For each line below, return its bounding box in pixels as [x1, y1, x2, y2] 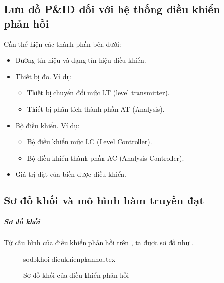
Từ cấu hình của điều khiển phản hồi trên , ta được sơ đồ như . [4, 237, 193, 248]
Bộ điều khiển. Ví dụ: [15, 120, 80, 130]
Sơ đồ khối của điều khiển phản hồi [23, 270, 129, 280]
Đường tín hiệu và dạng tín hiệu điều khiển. [15, 55, 146, 65]
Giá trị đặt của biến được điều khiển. [15, 169, 126, 179]
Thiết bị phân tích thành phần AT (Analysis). [27, 103, 165, 114]
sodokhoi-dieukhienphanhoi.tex [23, 253, 116, 264]
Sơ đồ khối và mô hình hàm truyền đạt [4, 193, 204, 208]
